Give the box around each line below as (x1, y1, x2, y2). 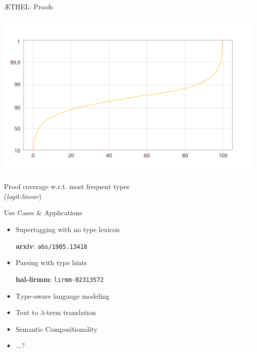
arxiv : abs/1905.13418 (15, 240, 87, 251)
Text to (15, 307, 38, 317)
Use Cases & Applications (4, 207, 83, 218)
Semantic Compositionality (15, 323, 97, 334)
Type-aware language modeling (15, 290, 110, 301)
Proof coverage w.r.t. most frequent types (4, 181, 129, 192)
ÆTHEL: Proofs (4, 1, 53, 11)
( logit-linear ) (4, 191, 42, 201)
